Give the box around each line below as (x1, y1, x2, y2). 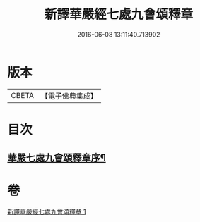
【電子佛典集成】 (40, 91, 98, 101)
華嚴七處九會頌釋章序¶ (7, 152, 106, 164)
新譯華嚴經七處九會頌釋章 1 (7, 207, 86, 216)
